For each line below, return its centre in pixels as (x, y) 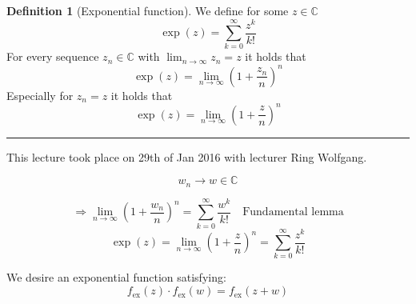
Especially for (40, 95)
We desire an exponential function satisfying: (116, 277)
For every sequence (53, 56)
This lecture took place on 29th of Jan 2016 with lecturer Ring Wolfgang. (187, 156)
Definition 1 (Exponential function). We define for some (148, 10)
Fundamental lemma (293, 212)
